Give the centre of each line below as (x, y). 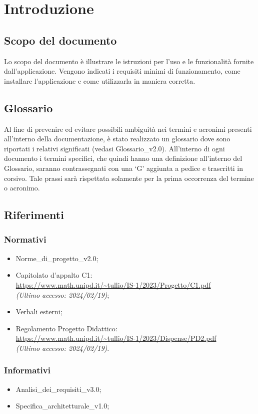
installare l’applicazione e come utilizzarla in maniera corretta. (100, 80)
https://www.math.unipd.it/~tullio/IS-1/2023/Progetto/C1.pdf (113, 284)
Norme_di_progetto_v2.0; (57, 258)
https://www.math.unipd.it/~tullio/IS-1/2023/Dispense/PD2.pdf (116, 338)
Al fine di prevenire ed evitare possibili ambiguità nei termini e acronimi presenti (128, 129)
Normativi (25, 239)
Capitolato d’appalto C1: (54, 275)
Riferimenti (34, 215)
